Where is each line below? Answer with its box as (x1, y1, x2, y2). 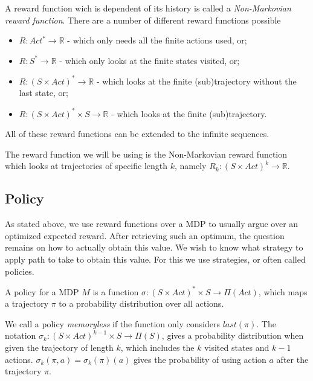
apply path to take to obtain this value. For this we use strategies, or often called (5, 252, 306, 265)
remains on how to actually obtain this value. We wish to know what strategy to (5, 241, 303, 254)
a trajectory (5, 297, 49, 310)
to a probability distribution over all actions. (59, 297, 224, 310)
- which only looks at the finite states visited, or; (59, 54, 240, 66)
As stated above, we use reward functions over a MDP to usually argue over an (5, 217, 298, 230)
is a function (92, 285, 139, 298)
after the (276, 353, 309, 365)
